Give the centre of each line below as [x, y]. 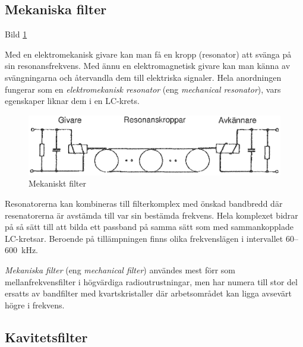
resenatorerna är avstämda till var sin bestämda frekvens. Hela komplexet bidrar [151, 215]
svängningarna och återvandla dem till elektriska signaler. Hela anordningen [143, 77]
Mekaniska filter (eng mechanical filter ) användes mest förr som [120, 270]
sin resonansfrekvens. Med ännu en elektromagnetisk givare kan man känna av [148, 66]
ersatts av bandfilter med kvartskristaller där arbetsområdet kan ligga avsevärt [149, 293]
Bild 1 [16, 34]
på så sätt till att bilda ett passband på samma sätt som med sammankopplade [149, 227]
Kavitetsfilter [46, 337]
